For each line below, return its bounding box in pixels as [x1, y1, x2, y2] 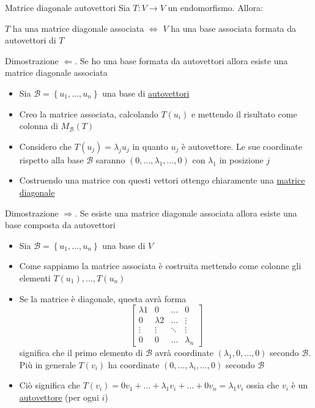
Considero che [19, 139, 72, 152]
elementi [19, 271, 51, 284]
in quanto [132, 139, 168, 152]
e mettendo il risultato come [191, 107, 297, 120]
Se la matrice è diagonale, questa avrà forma [19, 292, 187, 305]
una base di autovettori [102, 86, 190, 99]
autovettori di [5, 34, 56, 46]
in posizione [219, 153, 264, 166]
